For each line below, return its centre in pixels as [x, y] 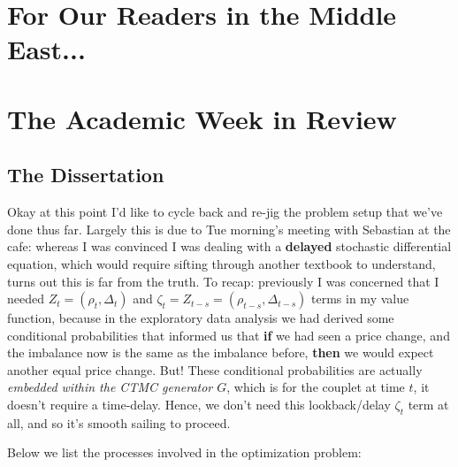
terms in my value [360, 299]
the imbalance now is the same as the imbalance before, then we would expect [221, 352]
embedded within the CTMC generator [110, 387]
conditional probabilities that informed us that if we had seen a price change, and [229, 335]
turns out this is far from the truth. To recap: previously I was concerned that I [223, 281]
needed [26, 299]
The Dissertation [86, 175]
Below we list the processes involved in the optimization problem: [184, 452]
